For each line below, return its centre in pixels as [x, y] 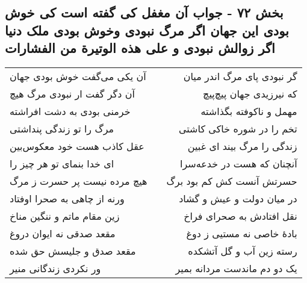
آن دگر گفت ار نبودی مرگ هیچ [72, 93]
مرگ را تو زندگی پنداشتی [62, 128]
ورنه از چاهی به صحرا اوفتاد [67, 198]
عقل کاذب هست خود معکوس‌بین [77, 146]
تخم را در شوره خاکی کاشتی [238, 128]
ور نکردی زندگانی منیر [55, 268]
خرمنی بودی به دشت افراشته [70, 111]
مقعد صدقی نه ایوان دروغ [63, 233]
